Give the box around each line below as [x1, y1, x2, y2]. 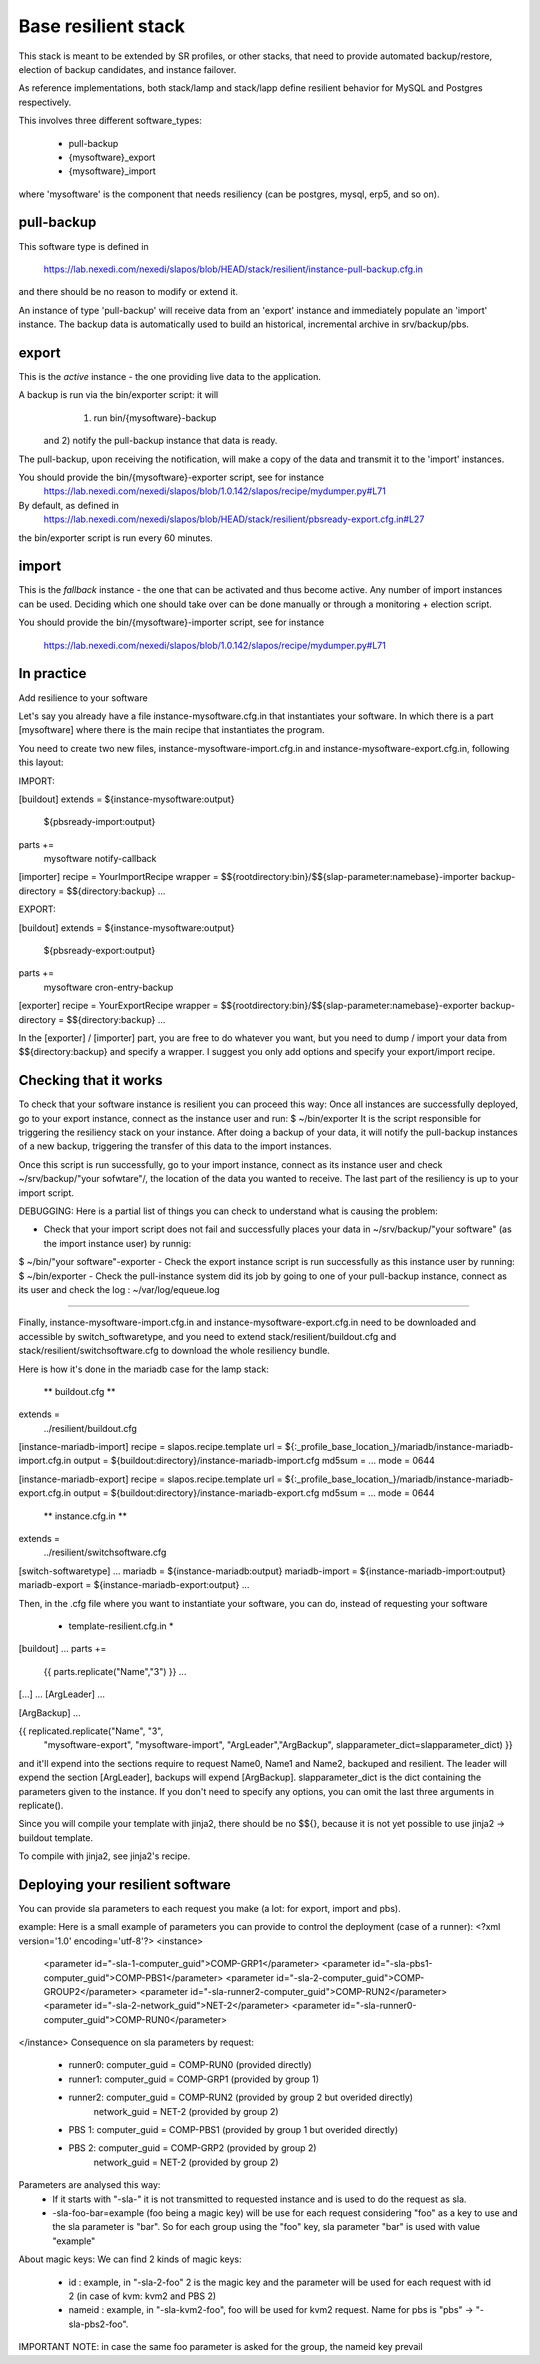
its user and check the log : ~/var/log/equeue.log [18, 1283, 220, 1295]
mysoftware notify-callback [43, 853, 157, 865]
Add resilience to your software [18, 691, 149, 704]
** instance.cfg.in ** [43, 1510, 128, 1522]
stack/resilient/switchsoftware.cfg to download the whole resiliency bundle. [18, 1345, 330, 1357]
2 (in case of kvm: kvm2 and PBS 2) [68, 2290, 217, 2302]
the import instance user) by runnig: [43, 1237, 192, 1249]
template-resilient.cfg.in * [68, 1620, 174, 1632]
